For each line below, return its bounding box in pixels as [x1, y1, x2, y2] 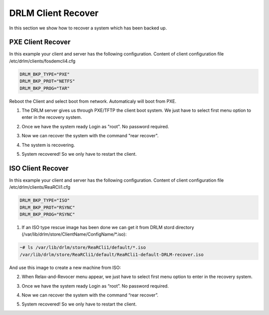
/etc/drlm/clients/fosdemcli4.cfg [9, 58, 76, 64]
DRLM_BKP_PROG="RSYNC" [19, 212, 75, 217]
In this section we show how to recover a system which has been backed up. [9, 25, 167, 31]
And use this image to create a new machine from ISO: [9, 265, 122, 271]
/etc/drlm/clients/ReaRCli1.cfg [9, 184, 71, 190]
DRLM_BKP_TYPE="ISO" [19, 198, 70, 203]
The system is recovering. [21, 142, 75, 148]
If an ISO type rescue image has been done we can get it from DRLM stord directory [21, 224, 194, 230]
